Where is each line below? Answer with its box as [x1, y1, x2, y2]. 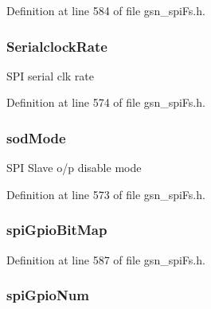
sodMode [6, 127, 66, 147]
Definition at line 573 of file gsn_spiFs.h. [6, 186, 205, 202]
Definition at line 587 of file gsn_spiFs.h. [6, 251, 205, 268]
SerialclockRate [6, 36, 107, 56]
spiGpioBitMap [6, 220, 107, 240]
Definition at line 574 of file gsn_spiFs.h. [6, 94, 205, 111]
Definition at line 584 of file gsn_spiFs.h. [6, 2, 205, 18]
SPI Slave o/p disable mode [6, 159, 142, 176]
